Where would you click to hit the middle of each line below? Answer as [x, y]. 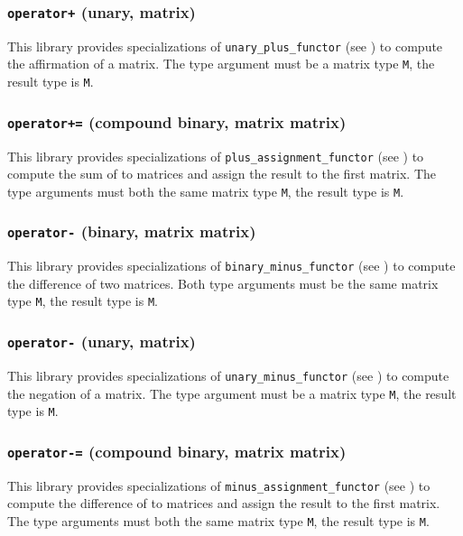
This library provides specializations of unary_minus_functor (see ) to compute [228, 375]
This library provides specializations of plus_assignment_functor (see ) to [216, 156]
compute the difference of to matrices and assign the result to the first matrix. [224, 503]
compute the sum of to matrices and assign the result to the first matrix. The [222, 174]
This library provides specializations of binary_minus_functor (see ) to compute [231, 266]
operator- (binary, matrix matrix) [132, 231]
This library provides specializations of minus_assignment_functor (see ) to [219, 485]
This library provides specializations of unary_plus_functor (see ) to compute [225, 46]
